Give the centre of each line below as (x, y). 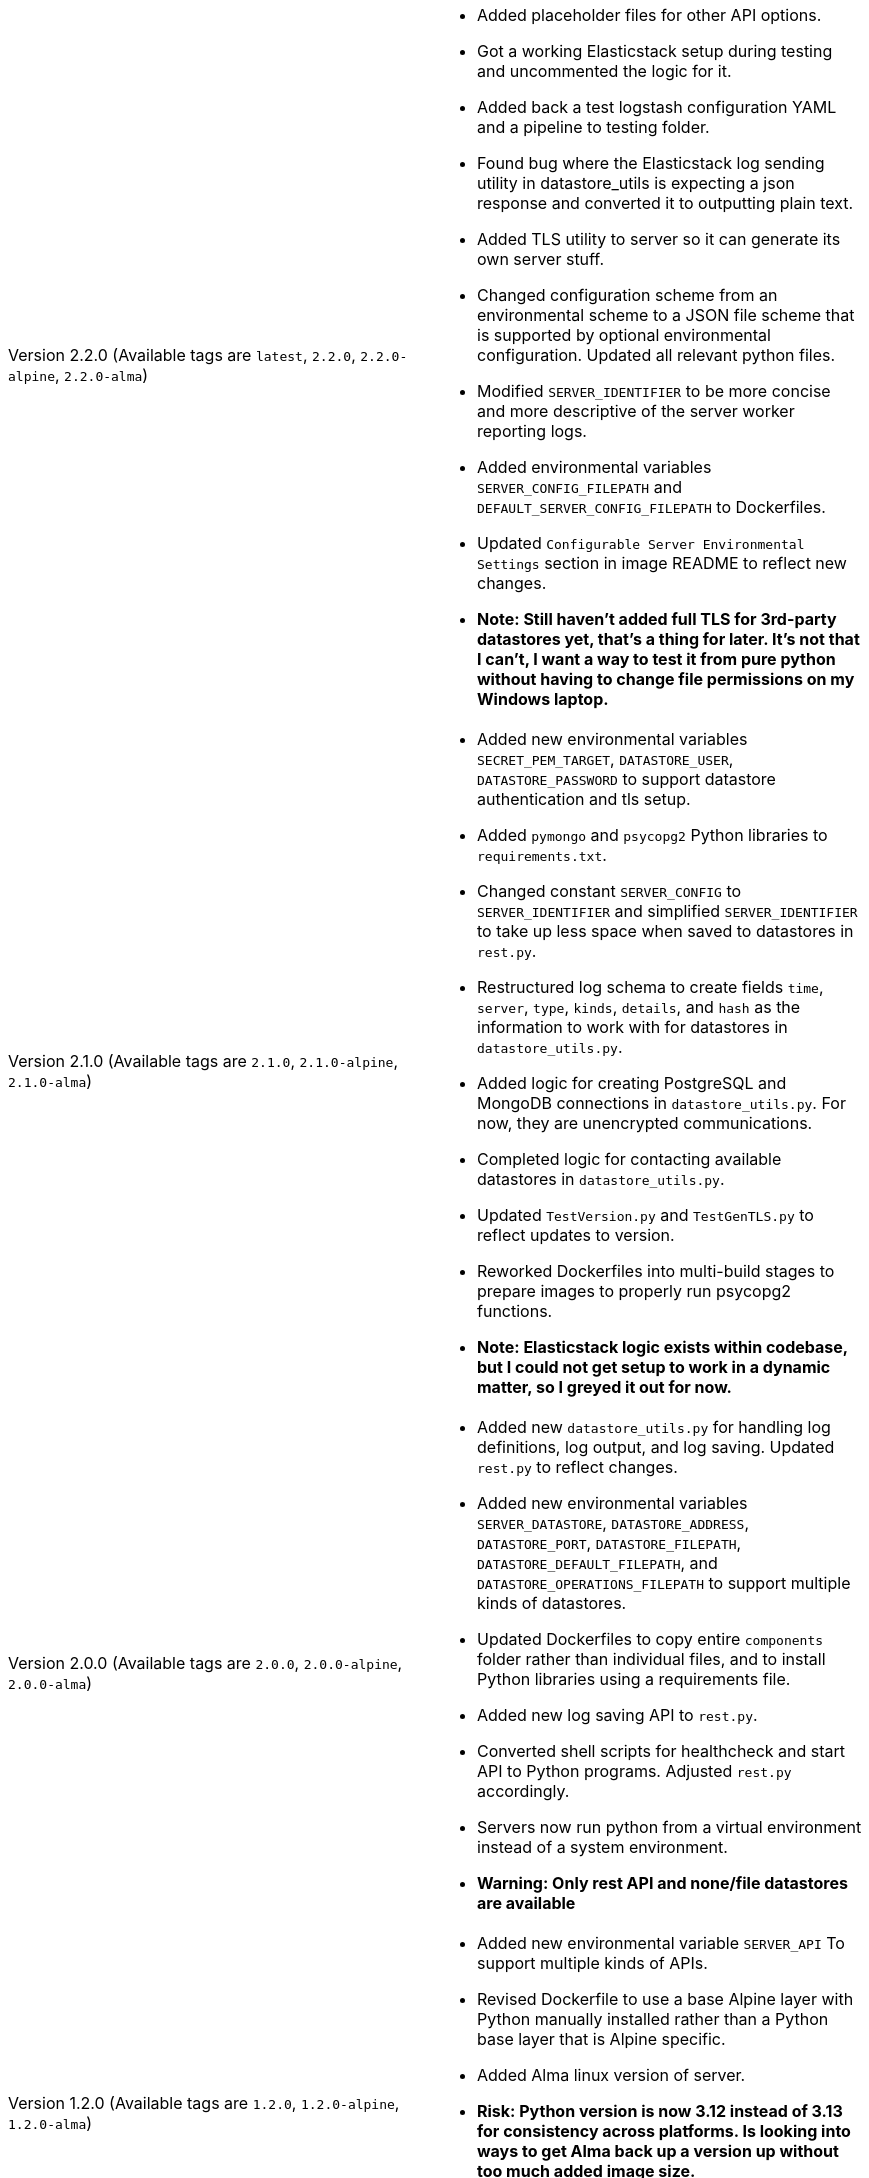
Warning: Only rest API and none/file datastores (662, 1883)
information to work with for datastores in (632, 1027)
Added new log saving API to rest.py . (617, 1715)
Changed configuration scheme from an (627, 295)
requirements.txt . (542, 855)
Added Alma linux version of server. (611, 2075)
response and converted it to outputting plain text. (665, 203)
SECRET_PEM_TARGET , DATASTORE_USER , (605, 759)
